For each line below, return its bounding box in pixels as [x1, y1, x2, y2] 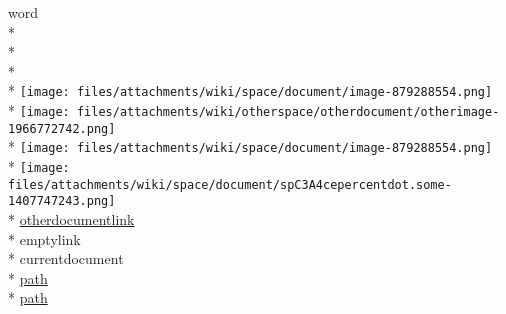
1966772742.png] [8, 121, 116, 136]
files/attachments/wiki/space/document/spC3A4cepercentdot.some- [8, 177, 452, 192]
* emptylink [8, 228, 81, 249]
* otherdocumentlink [8, 208, 135, 229]
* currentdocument [8, 248, 124, 269]
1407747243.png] [8, 194, 116, 209]
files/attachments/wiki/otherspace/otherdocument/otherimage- [76, 105, 500, 120]
